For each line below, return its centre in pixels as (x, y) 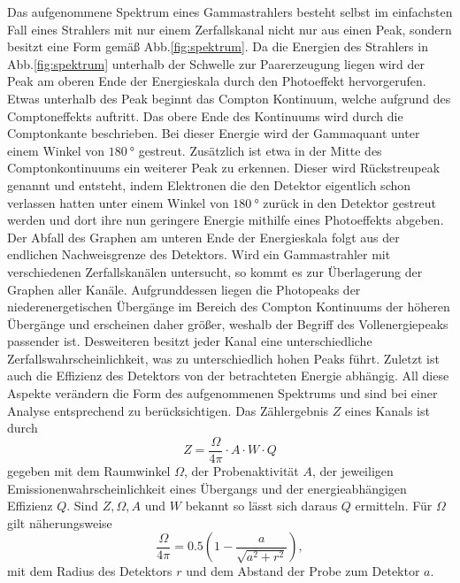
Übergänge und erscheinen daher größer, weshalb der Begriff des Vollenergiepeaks (228, 323)
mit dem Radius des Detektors (90, 571)
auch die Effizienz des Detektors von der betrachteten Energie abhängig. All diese (228, 376)
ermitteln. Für (394, 506)
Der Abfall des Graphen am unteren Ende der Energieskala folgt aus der (203, 237)
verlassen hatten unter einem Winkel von (118, 202)
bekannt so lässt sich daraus (261, 506)
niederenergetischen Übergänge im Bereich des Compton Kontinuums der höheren (229, 307)
